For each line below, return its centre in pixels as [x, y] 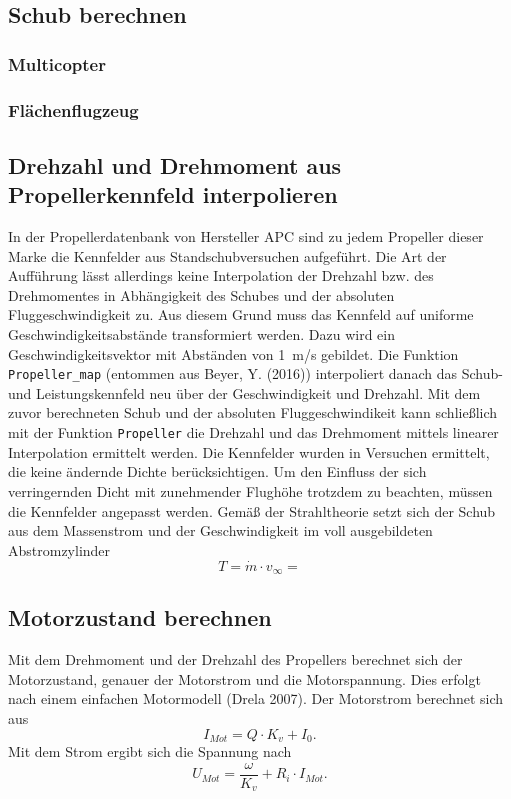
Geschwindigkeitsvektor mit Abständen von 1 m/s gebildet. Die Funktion [233, 353]
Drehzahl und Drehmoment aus [175, 164]
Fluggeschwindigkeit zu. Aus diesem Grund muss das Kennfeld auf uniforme [241, 314]
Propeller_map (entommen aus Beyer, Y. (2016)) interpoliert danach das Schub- [255, 373]
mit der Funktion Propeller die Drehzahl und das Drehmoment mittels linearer [253, 432]
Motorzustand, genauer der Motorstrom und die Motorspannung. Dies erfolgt [244, 678]
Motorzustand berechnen [140, 617]
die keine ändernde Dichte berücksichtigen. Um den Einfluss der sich [217, 471]
